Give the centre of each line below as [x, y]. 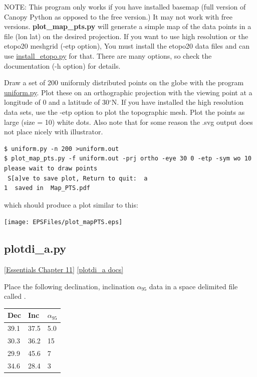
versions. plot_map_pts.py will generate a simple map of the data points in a [128, 26]
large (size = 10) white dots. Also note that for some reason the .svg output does [128, 122]
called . [15, 296]
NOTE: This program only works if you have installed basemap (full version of [125, 7]
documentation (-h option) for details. [62, 65]
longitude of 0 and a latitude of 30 [57, 102]
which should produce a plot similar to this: [71, 204]
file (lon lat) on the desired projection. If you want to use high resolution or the [126, 36]
